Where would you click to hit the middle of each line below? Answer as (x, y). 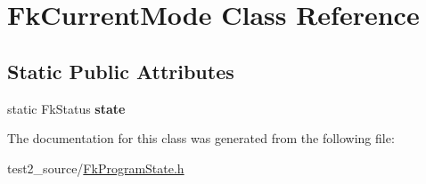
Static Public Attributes (121, 71)
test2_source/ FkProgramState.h (96, 168)
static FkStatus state (66, 108)
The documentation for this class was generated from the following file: (201, 138)
